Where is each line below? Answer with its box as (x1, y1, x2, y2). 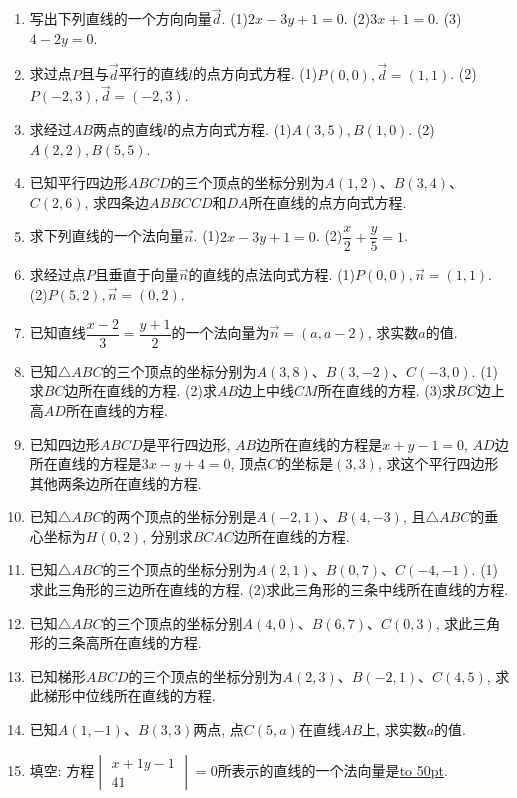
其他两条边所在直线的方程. (29, 472, 202, 493)
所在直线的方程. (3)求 (317, 380, 457, 401)
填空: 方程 (29, 759, 95, 780)
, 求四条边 (84, 191, 150, 212)
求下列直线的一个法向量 (29, 225, 184, 246)
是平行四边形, (142, 433, 231, 454)
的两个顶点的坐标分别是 (102, 506, 257, 527)
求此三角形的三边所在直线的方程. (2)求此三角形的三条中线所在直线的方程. (29, 579, 509, 600)
